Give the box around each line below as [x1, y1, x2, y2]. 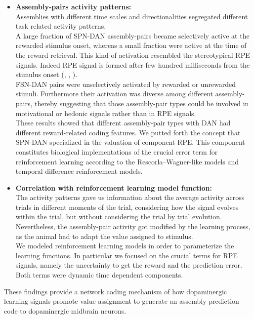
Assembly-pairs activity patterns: [15, 1, 131, 11]
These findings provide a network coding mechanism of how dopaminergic [4, 286, 227, 296]
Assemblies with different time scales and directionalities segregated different [15, 11, 248, 21]
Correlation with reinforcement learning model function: [15, 182, 212, 193]
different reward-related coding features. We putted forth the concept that [15, 127, 241, 137]
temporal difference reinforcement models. [15, 166, 143, 176]
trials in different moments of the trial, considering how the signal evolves [15, 201, 239, 212]
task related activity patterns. [15, 21, 106, 31]
